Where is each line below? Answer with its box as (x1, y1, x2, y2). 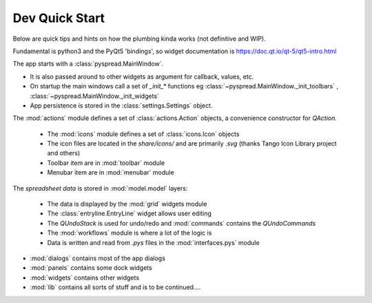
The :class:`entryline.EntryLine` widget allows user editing (47, 209, 211, 217)
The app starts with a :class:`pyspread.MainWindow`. (12, 59, 164, 68)
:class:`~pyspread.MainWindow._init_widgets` (30, 92, 160, 100)
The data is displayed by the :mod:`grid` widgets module (47, 200, 207, 208)
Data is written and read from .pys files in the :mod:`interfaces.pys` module (47, 238, 260, 246)
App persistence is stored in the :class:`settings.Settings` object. (30, 101, 213, 110)
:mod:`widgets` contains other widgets (30, 273, 140, 282)
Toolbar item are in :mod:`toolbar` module (47, 159, 165, 167)
